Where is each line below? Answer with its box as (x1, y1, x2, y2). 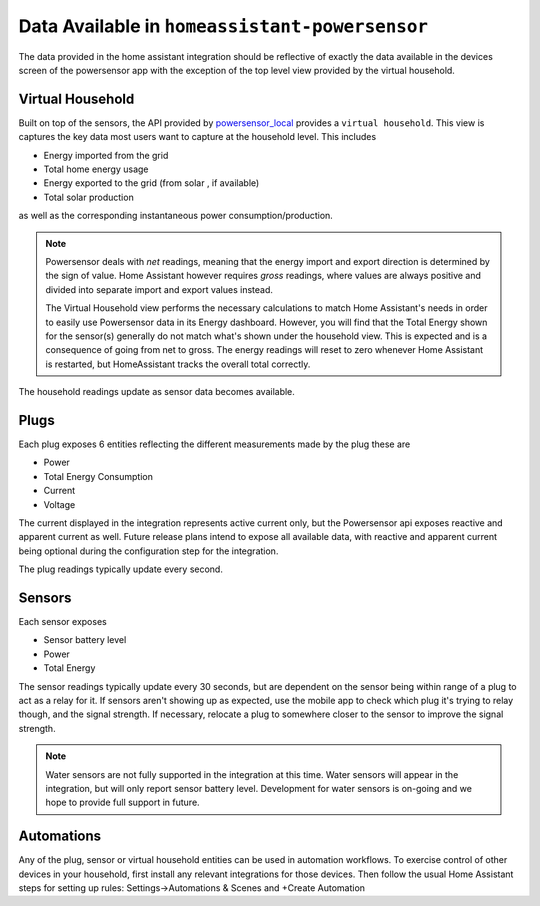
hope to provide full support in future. (45, 796, 200, 809)
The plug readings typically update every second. (18, 563, 224, 575)
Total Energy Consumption (43, 470, 154, 482)
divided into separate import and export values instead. (45, 283, 274, 295)
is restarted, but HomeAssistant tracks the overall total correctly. (45, 358, 311, 370)
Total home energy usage (43, 163, 149, 175)
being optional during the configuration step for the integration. (18, 545, 279, 557)
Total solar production (43, 191, 134, 203)
